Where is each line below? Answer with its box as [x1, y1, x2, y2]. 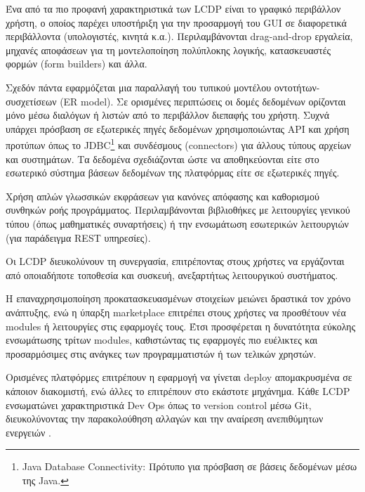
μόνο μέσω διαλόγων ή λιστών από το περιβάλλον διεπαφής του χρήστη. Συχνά [6, 108, 329, 122]
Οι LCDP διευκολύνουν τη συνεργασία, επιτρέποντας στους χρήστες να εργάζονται [6, 254, 345, 268]
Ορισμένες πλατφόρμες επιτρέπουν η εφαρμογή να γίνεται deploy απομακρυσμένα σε [6, 370, 352, 384]
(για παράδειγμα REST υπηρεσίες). [6, 230, 151, 245]
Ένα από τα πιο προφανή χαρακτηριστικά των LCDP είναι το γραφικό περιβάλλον [6, 1, 341, 15]
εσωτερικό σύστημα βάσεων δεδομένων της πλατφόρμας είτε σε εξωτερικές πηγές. [6, 165, 340, 180]
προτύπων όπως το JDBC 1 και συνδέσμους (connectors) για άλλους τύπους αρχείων [6, 136, 351, 152]
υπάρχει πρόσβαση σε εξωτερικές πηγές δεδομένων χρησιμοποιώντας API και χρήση [6, 121, 350, 136]
